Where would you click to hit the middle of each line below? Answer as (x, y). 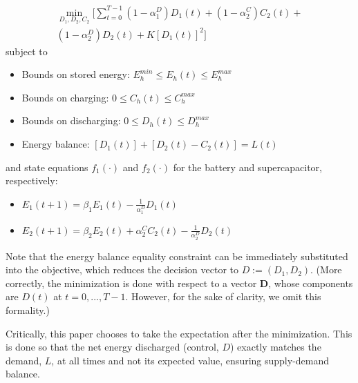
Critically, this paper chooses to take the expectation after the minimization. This (179, 333)
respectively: (32, 180)
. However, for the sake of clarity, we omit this (223, 296)
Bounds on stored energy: (76, 74)
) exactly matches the (275, 347)
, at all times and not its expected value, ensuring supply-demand (190, 360)
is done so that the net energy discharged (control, (112, 347)
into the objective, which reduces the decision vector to (122, 269)
